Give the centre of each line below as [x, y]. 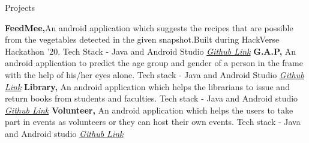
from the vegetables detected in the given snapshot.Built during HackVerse [142, 39]
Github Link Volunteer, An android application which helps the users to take [149, 110]
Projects [20, 7]
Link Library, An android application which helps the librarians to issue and [147, 86]
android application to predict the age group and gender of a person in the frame [154, 63]
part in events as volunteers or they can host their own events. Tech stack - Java [153, 122]
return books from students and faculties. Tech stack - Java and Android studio [151, 98]
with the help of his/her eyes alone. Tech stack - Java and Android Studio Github [154, 74]
